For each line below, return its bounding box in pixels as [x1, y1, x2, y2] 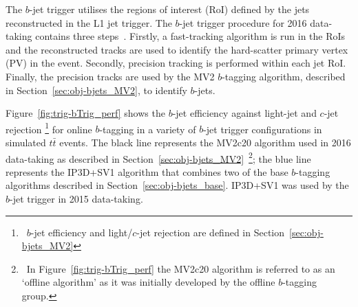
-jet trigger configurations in [203, 122, 322, 136]
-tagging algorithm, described [222, 69, 346, 83]
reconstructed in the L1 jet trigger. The [6, 15, 172, 30]
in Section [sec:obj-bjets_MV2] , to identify [6, 82, 187, 97]
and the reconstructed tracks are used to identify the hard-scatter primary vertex [6, 42, 348, 56]
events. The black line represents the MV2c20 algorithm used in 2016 [59, 135, 351, 149]
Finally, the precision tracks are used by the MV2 [6, 69, 215, 83]
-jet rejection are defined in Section [136, 225, 285, 239]
